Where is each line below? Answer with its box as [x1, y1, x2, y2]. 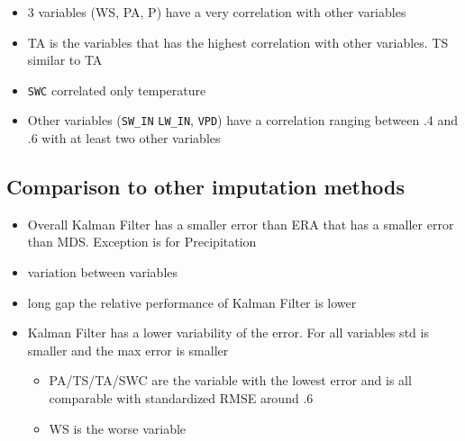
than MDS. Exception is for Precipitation [27, 232, 257, 251]
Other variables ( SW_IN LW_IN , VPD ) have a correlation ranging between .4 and [27, 111, 459, 130]
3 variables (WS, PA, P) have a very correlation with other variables [27, 3, 406, 21]
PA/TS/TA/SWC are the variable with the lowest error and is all [49, 371, 412, 390]
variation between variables [27, 263, 178, 282]
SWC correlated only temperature [27, 80, 206, 99]
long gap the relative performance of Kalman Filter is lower [27, 292, 357, 311]
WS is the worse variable [49, 418, 187, 437]
